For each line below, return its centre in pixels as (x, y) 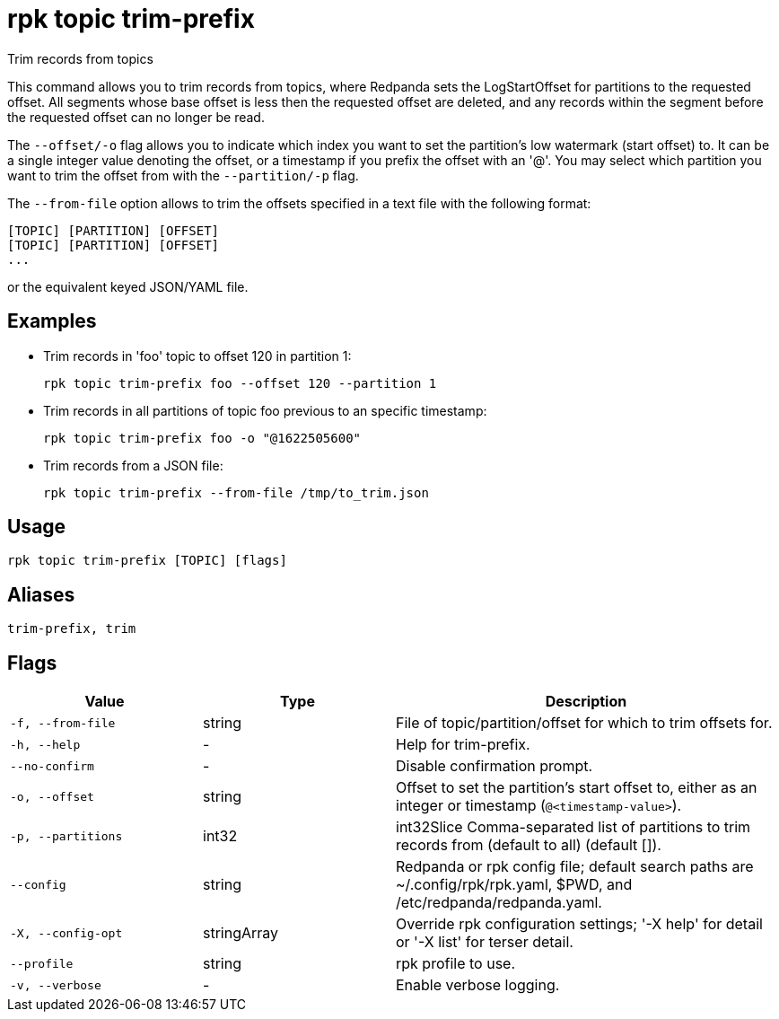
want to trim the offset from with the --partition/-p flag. (183, 175)
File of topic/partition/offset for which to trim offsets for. (584, 723)
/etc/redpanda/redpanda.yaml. (499, 903)
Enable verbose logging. (478, 985)
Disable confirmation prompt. (495, 766)
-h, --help (45, 744)
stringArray (241, 933)
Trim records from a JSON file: (133, 465)
